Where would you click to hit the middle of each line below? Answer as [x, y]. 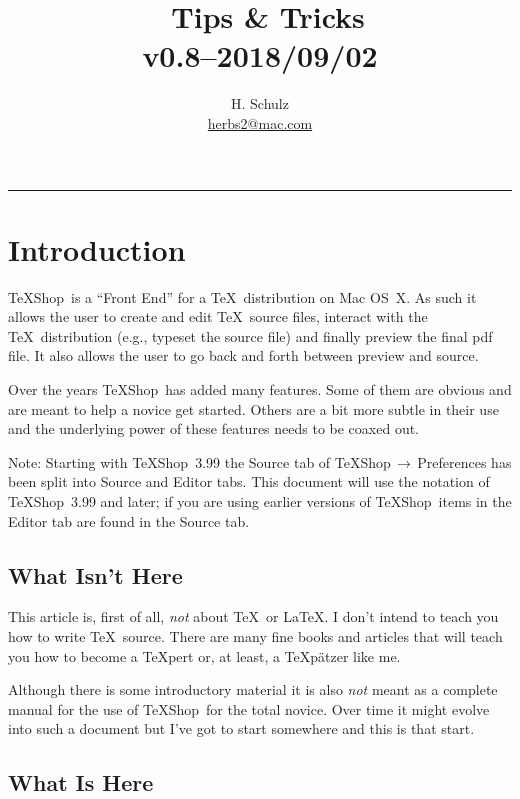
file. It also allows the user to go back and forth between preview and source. [243, 355]
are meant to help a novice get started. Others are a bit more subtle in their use [253, 408]
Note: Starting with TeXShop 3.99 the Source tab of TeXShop [199, 461]
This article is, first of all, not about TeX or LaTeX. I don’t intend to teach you [253, 616]
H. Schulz [260, 103]
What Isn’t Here [95, 574]
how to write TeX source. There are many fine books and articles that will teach [255, 635]
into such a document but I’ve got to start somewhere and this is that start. [241, 728]
